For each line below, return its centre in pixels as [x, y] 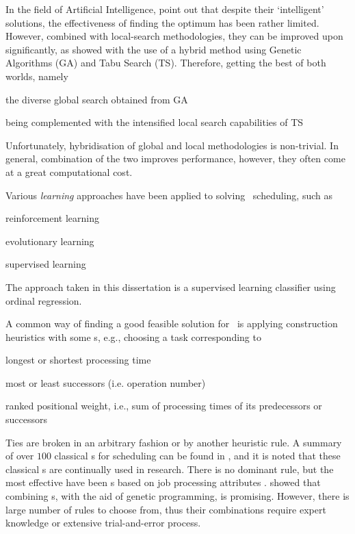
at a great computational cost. [69, 171]
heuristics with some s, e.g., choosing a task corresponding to [133, 336]
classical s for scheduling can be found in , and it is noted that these [197, 456]
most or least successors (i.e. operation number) [106, 382]
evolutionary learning [50, 241]
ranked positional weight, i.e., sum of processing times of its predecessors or [164, 406]
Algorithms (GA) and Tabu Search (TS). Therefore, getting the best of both [166, 63]
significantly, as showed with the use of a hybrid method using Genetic [154, 49]
